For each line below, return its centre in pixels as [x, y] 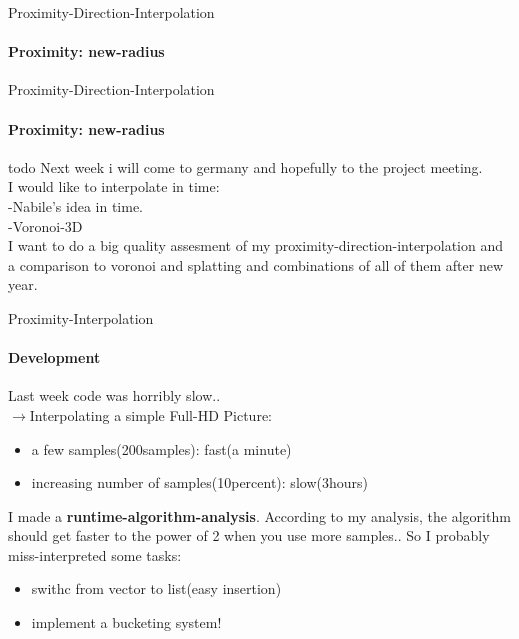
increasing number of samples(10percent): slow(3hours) [199, 482]
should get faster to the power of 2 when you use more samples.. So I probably [249, 535]
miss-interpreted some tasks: [95, 554]
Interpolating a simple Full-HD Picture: [151, 414]
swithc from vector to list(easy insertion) [156, 588]
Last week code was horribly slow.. [114, 395]
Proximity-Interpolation [81, 317]
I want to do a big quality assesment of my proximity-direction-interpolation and [256, 245]
